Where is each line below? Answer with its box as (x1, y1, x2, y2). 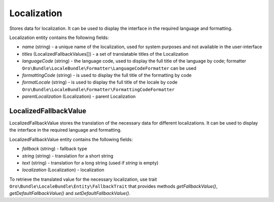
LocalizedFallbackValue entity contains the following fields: (9, 136, 133, 142)
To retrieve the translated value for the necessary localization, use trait (9, 176, 157, 182)
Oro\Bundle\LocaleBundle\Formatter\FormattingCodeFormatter (22, 87, 175, 92)
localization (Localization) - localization (22, 167, 105, 173)
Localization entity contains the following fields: (9, 34, 109, 41)
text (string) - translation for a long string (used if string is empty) (22, 159, 159, 166)
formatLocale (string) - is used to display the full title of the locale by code (22, 79, 178, 86)
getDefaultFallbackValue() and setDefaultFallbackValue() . (9, 190, 130, 196)
